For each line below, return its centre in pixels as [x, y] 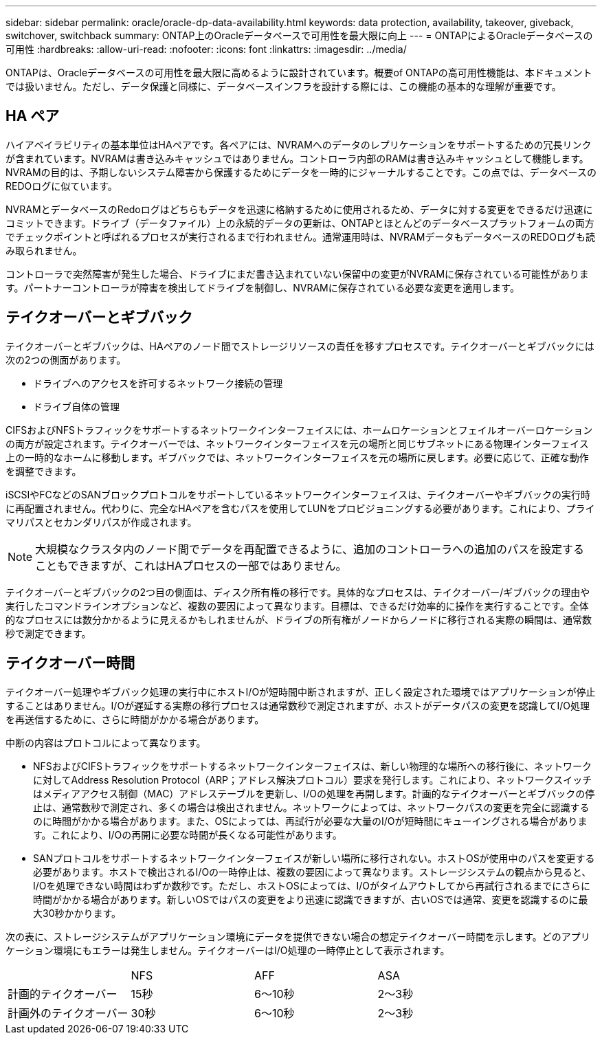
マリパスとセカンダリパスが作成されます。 [101, 522]
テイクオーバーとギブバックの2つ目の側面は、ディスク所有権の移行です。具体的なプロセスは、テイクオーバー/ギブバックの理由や [298, 592]
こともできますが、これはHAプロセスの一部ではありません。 [191, 565]
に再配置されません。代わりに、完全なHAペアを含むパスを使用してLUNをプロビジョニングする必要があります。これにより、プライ [300, 508]
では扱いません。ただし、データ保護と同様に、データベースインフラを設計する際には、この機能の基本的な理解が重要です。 [283, 86]
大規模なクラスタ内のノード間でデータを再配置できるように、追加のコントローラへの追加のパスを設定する [310, 549]
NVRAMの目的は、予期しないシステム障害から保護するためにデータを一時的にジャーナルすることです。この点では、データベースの [301, 172]
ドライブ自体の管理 [76, 406]
